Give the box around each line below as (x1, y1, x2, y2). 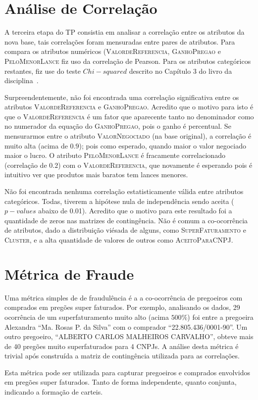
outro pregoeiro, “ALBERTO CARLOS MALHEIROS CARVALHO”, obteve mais (4, 331, 254, 342)
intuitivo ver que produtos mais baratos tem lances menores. (4, 169, 188, 180)
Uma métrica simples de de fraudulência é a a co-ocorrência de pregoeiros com (4, 292, 243, 302)
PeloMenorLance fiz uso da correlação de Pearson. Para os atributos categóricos (4, 55, 251, 66)
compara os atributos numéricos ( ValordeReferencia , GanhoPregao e (4, 46, 221, 56)
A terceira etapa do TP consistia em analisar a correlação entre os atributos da (4, 27, 245, 37)
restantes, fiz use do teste (4, 65, 81, 76)
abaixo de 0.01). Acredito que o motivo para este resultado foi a (38, 205, 232, 216)
